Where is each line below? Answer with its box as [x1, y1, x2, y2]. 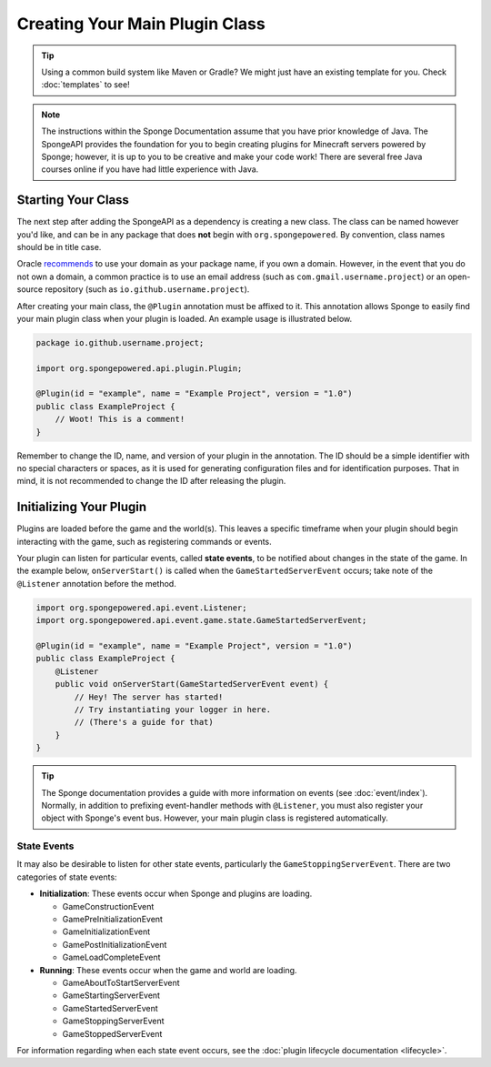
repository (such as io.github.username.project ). [45, 284, 250, 295]
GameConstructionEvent [62, 901, 155, 911]
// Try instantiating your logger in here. [74, 704, 272, 714]
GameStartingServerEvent [62, 990, 161, 1001]
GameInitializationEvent [62, 926, 151, 937]
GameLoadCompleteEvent [62, 951, 161, 963]
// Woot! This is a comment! [55, 414, 185, 425]
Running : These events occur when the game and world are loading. [39, 964, 297, 975]
